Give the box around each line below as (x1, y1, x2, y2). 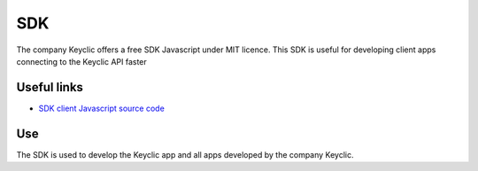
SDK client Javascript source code (38, 103, 166, 113)
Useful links (16, 80, 84, 95)
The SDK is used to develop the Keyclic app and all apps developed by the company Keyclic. (16, 149, 354, 159)
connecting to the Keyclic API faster (16, 56, 148, 66)
